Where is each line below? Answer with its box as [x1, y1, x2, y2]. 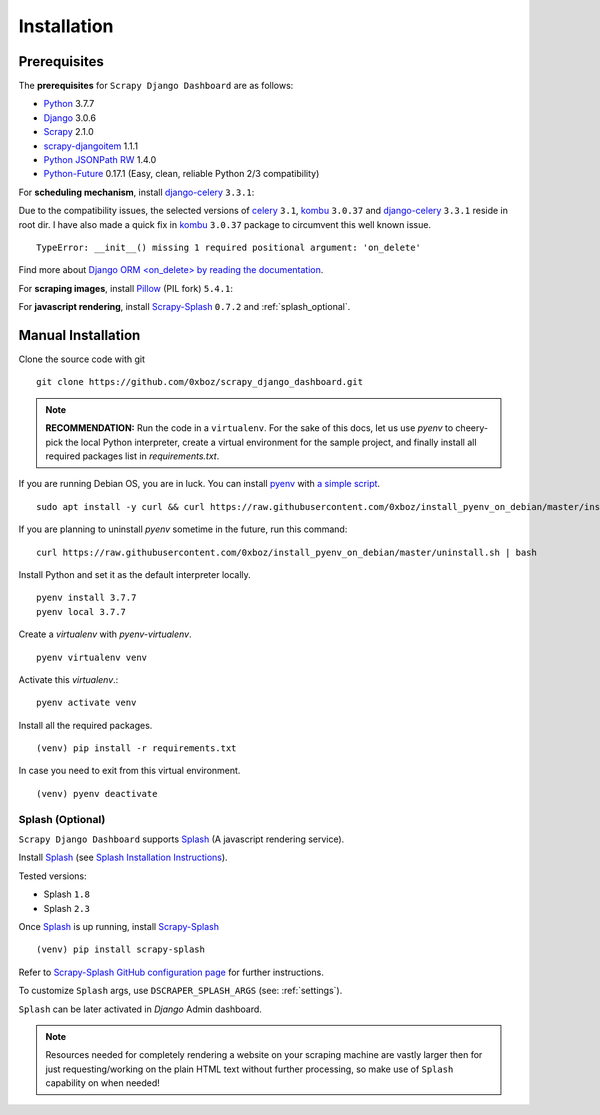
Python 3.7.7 [43, 98, 95, 110]
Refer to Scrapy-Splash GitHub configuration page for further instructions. [18, 966, 324, 978]
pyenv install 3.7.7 [36, 592, 137, 604]
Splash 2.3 [43, 902, 90, 914]
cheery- [455, 422, 489, 434]
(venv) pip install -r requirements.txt [36, 743, 237, 754]
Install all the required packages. [18, 719, 153, 731]
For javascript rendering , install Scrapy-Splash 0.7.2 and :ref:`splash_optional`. [18, 301, 351, 313]
